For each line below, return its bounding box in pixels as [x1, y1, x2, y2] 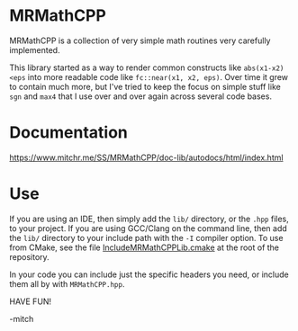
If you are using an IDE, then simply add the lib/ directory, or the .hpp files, [9, 213, 290, 224]
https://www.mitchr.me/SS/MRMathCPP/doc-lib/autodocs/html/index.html [9, 152, 284, 163]
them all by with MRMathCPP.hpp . [9, 278, 125, 289]
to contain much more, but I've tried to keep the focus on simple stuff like [9, 81, 281, 92]
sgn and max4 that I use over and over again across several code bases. [9, 91, 273, 102]
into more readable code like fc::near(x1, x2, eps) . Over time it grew [27, 71, 289, 82]
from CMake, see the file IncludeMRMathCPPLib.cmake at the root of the [9, 242, 280, 253]
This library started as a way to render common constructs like [9, 62, 242, 73]
